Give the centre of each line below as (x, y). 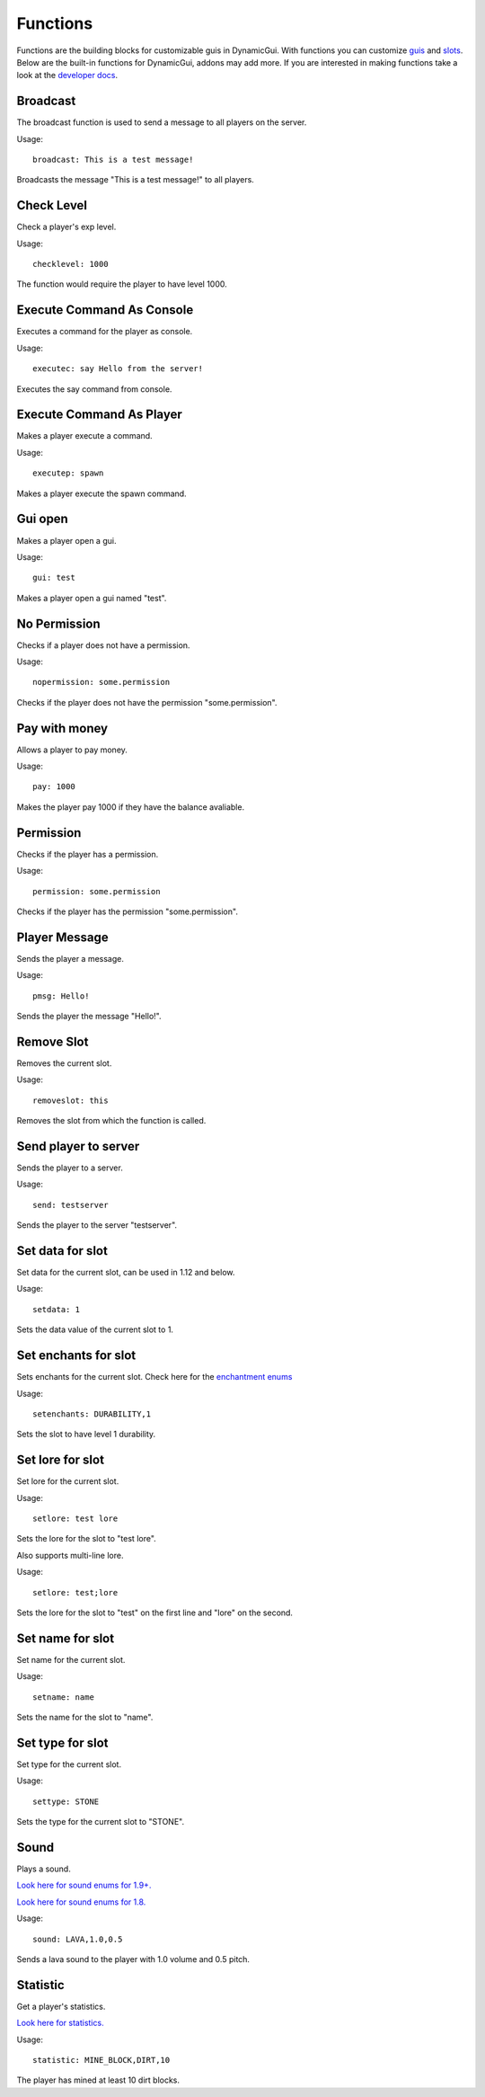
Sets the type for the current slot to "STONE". (100, 1822)
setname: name (63, 1697)
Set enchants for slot (76, 1356)
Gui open (43, 519)
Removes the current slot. (64, 1063)
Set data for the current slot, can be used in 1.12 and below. (126, 1273)
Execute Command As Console (105, 310)
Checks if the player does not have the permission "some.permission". (147, 702)
